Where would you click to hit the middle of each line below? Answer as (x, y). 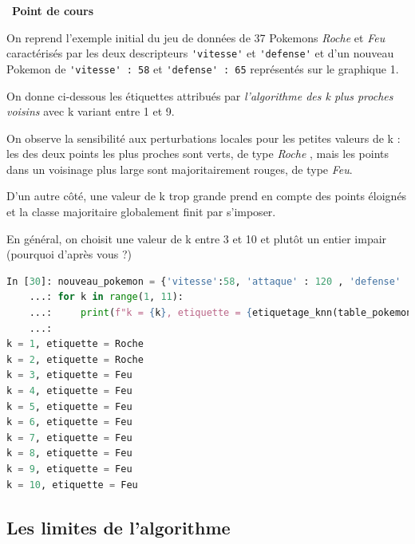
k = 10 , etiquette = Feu (72, 485)
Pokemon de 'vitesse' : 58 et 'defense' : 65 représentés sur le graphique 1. (203, 68)
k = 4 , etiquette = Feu (69, 391)
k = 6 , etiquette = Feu (69, 422)
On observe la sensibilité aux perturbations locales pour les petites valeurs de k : (204, 138)
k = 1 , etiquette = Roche (75, 344)
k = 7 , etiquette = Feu (69, 438)
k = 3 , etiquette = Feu (69, 375)
